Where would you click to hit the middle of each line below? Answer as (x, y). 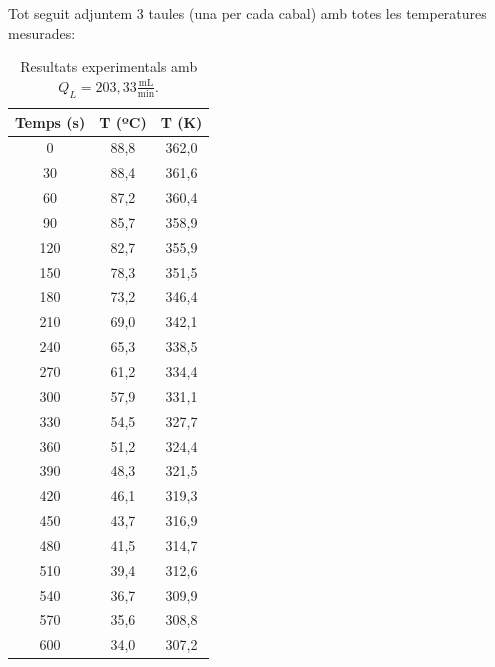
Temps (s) (50, 121)
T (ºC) (123, 121)
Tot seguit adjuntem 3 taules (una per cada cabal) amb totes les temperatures (247, 13)
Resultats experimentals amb (109, 66)
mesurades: (42, 32)
